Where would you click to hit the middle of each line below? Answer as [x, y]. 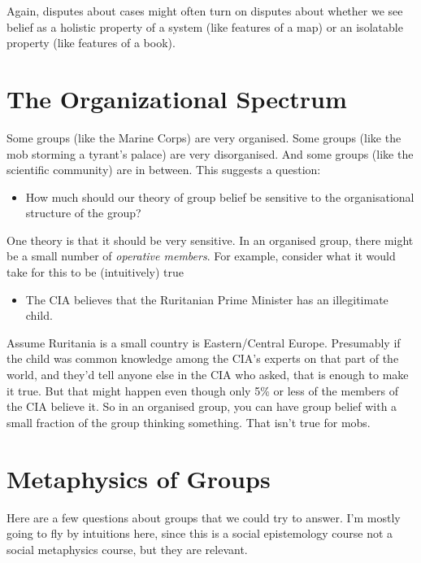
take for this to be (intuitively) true [95, 272]
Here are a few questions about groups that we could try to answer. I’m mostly [204, 517]
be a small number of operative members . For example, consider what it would [201, 256]
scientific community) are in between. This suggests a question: [164, 170]
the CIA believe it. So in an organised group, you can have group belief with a [202, 406]
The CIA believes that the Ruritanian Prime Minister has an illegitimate [207, 299]
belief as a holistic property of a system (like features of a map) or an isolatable [205, 26]
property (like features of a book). [91, 43]
